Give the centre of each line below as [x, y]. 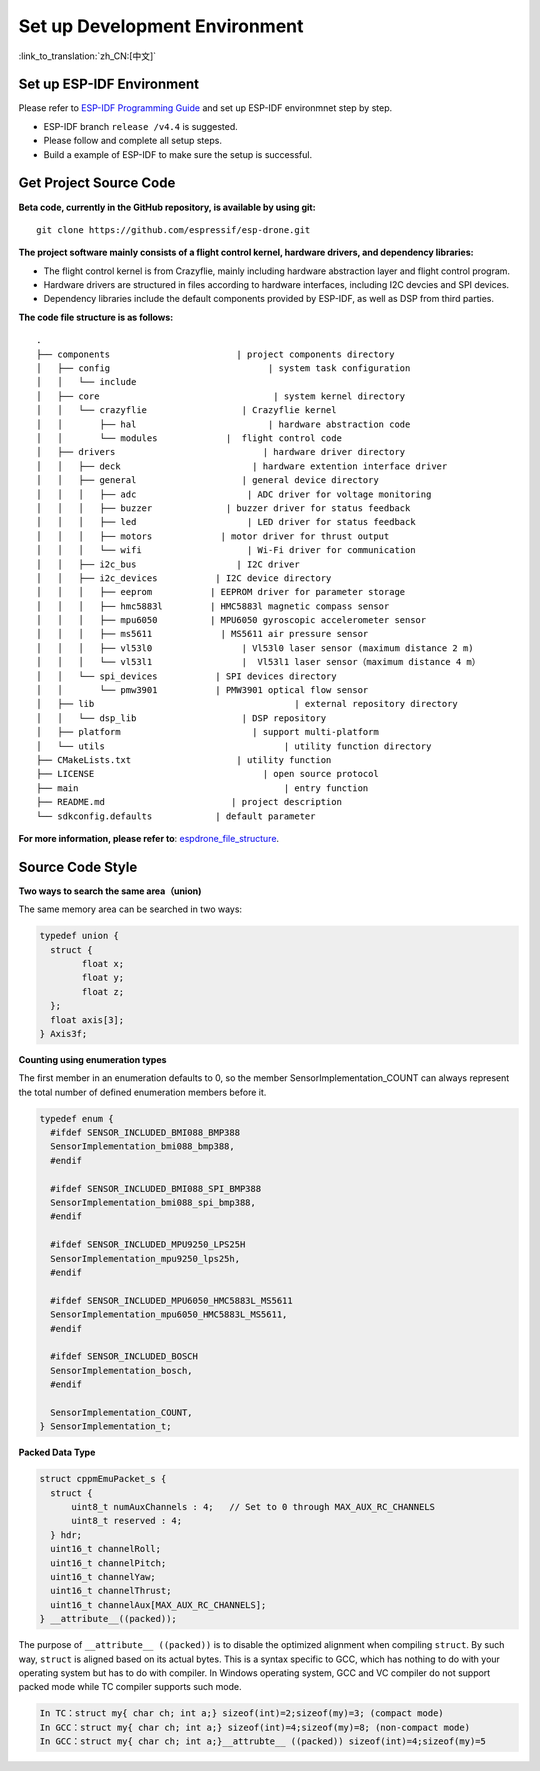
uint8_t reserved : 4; [127, 1521]
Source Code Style [78, 866]
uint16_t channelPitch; [108, 1563]
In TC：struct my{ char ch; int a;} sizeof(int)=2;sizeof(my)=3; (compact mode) [241, 1713]
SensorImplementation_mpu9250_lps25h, [145, 1258]
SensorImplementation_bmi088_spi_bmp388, [153, 1203]
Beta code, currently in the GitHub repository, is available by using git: [167, 207]
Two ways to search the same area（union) [110, 891]
